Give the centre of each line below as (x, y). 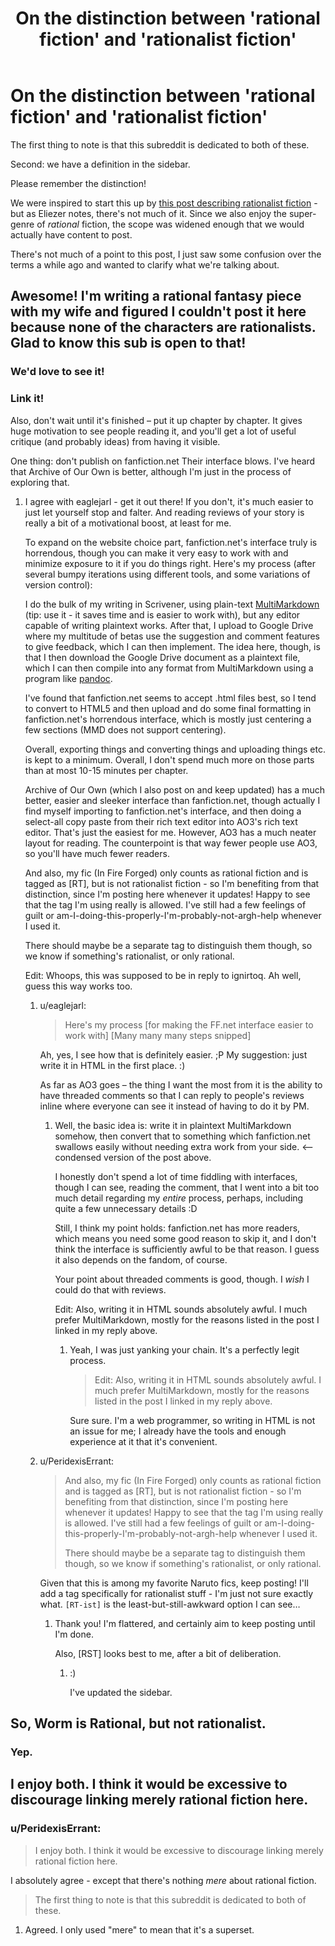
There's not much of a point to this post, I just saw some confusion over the (166, 254)
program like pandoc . (68, 678)
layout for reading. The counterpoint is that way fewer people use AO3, (171, 843)
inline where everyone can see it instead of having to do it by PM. (174, 1106)
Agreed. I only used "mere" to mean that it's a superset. (139, 1929)
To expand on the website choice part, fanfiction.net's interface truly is (171, 542)
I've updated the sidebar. (121, 1692)
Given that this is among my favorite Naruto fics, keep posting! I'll (174, 1583)
